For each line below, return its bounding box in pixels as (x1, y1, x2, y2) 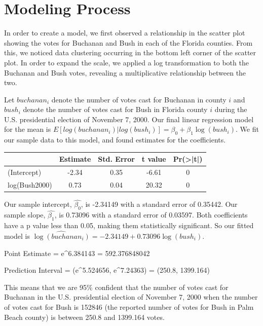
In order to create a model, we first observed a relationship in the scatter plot (4, 27, 245, 38)
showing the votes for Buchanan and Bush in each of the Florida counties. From (4, 37, 253, 48)
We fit (240, 124, 259, 134)
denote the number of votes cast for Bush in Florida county (23, 104, 208, 115)
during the (214, 104, 247, 115)
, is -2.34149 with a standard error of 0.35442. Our (81, 199, 238, 209)
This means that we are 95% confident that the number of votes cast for (4, 281, 229, 292)
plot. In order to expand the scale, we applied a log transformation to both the (4, 57, 249, 67)
